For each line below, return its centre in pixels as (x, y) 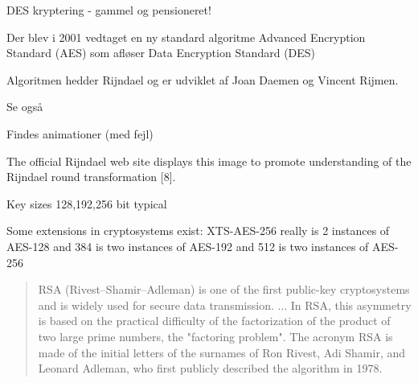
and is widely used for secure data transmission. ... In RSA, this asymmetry (225, 305)
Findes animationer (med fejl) (80, 133)
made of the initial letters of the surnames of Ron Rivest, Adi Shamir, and (221, 352)
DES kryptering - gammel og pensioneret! (109, 10)
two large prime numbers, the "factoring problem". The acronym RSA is (215, 336)
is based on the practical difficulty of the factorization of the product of (214, 321)
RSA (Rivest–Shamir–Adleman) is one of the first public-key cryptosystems (224, 289)
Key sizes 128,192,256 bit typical (87, 203)
